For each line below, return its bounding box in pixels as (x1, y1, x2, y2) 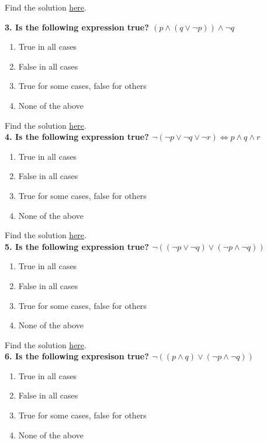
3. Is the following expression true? (5, 20, 149, 33)
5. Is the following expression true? (5, 240, 149, 252)
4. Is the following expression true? (5, 131, 149, 143)
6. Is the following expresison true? (5, 350, 149, 362)
